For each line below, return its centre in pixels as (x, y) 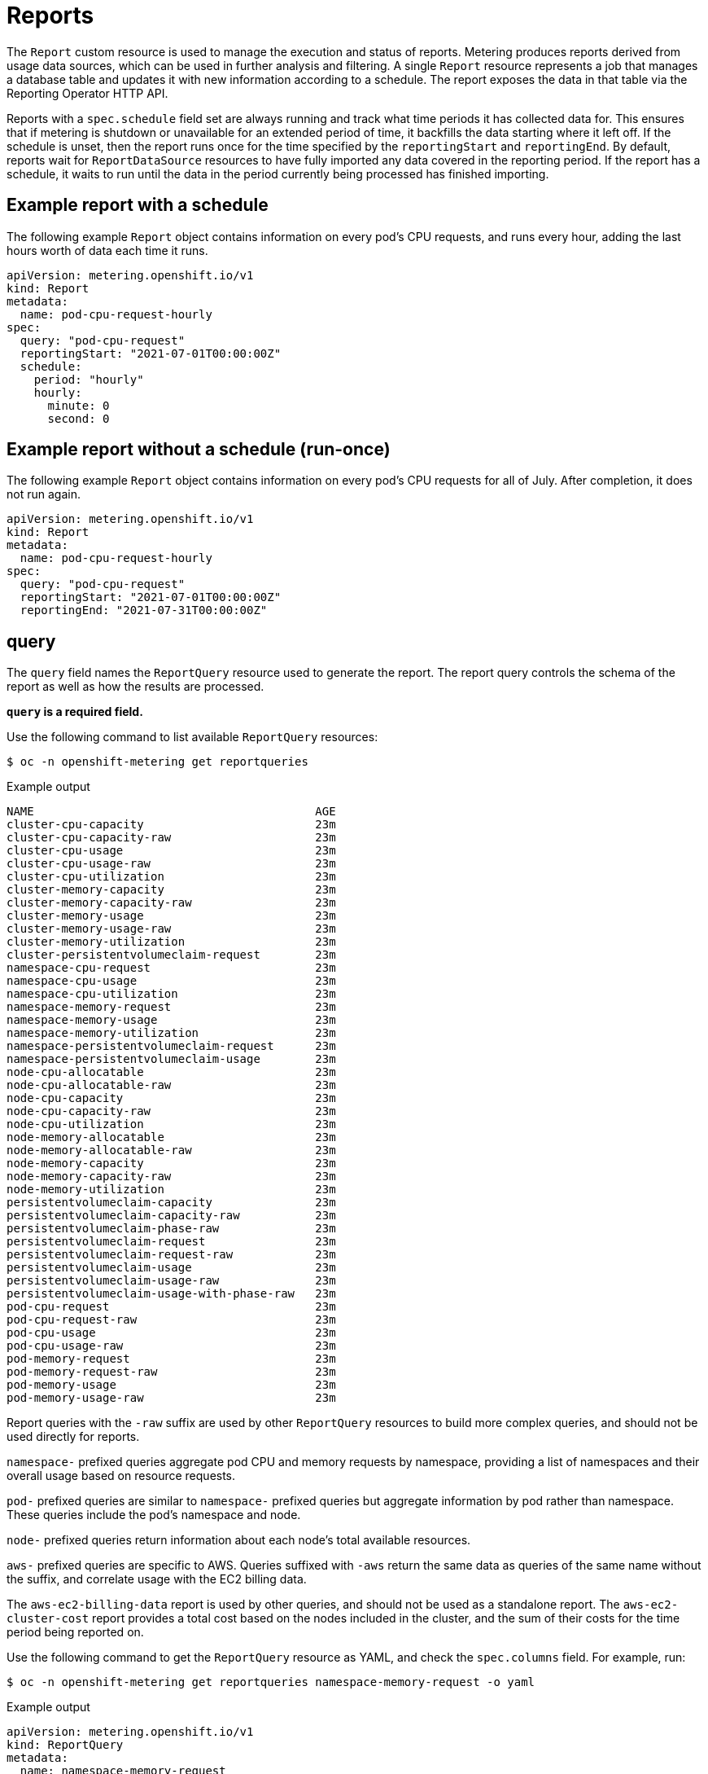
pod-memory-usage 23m (171, 1385)
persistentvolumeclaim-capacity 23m (171, 1203)
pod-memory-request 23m (171, 1359)
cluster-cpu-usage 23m (171, 851)
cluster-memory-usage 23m (171, 916)
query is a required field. (75, 712)
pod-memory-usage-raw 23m (171, 1398)
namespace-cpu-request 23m (171, 968)
